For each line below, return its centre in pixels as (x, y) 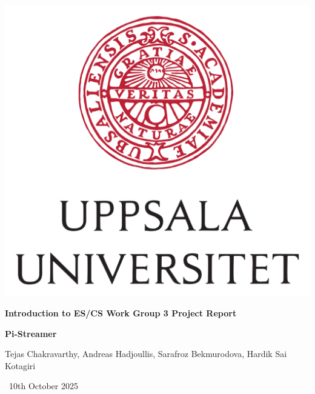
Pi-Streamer (31, 333)
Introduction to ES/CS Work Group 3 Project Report (121, 312)
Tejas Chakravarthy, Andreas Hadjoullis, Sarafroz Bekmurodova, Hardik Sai (146, 354)
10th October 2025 (43, 386)
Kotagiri (20, 365)
